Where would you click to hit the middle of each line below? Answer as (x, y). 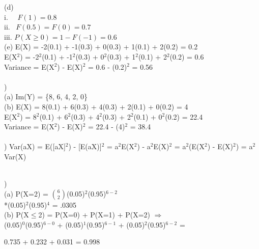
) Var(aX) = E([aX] (35, 146)
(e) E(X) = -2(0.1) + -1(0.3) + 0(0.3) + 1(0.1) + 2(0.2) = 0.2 (101, 47)
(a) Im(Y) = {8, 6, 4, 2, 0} (46, 96)
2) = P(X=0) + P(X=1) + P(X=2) (94, 215)
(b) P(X (17, 215)
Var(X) (15, 156)
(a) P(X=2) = (26, 193)
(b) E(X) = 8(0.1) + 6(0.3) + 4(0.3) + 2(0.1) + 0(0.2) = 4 (96, 106)
